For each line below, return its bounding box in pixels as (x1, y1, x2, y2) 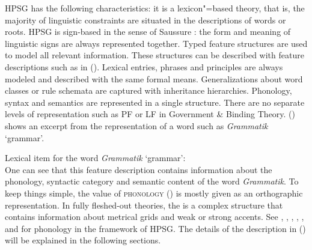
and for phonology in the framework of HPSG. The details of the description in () (5, 222, 306, 234)
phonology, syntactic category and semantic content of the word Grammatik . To (5, 175, 299, 187)
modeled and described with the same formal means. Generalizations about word (5, 72, 303, 85)
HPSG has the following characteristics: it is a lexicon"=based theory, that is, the (5, 2, 305, 14)
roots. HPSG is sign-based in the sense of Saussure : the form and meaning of (5, 25, 291, 38)
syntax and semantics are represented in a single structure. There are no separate (5, 96, 305, 108)
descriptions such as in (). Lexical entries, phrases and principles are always (5, 60, 283, 73)
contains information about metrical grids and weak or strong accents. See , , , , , (5, 210, 304, 223)
